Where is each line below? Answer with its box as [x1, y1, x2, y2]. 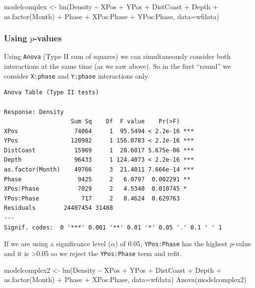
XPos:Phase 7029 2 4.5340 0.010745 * [4, 185, 187, 193]
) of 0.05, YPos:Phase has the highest [115, 238, 227, 249]
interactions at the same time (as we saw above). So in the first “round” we [4, 61, 231, 71]
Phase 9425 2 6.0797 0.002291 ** [4, 175, 191, 183]
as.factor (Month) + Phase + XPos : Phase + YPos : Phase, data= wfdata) [4, 11, 219, 21]
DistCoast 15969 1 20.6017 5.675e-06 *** [4, 146, 194, 154]
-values [34, 32, 62, 44]
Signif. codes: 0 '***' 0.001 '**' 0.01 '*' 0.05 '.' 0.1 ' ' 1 [4, 224, 222, 231]
